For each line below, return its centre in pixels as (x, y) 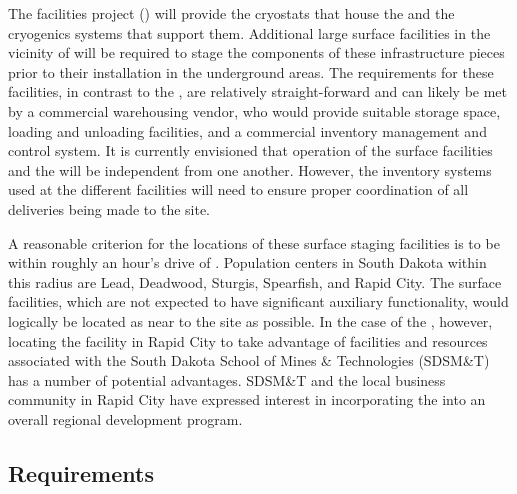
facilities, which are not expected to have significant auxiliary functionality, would (258, 301)
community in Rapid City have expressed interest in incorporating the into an (247, 399)
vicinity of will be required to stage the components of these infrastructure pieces (256, 52)
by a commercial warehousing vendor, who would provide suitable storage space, (254, 110)
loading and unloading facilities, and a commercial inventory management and (247, 130)
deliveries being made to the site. (109, 208)
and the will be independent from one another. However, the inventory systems (250, 169)
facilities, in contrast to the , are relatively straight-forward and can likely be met (258, 91)
